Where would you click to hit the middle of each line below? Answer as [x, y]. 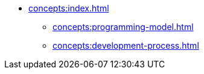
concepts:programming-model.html [123, 27]
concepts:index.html [69, 8]
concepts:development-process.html [126, 45]
